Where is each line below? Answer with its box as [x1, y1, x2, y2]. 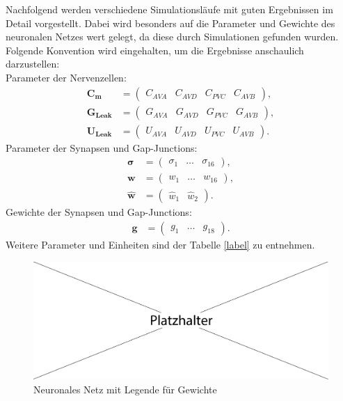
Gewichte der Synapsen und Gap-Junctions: [6, 205, 192, 219]
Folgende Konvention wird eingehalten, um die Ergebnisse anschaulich [6, 42, 304, 57]
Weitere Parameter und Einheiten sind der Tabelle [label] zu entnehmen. [6, 237, 315, 251]
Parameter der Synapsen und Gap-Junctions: [6, 140, 198, 155]
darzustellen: [6, 56, 60, 71]
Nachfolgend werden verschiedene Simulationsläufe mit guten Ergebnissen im [6, 2, 333, 16]
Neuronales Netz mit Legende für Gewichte [33, 382, 217, 396]
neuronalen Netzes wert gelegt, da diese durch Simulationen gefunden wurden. [6, 29, 339, 44]
